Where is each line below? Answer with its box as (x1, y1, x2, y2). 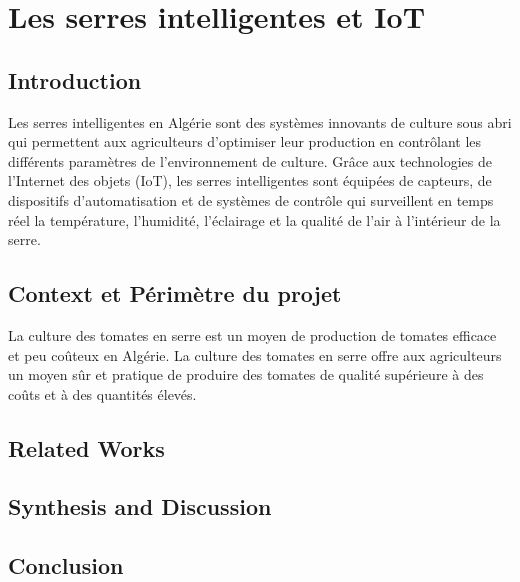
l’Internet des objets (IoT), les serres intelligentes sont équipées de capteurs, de (8, 170, 492, 191)
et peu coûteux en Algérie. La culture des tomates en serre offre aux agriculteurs (8, 344, 502, 365)
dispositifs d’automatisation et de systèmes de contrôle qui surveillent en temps (8, 189, 494, 210)
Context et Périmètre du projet (8, 278, 342, 309)
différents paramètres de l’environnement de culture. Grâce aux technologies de (8, 150, 492, 171)
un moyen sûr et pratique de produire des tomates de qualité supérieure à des (8, 364, 484, 385)
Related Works (8, 432, 165, 463)
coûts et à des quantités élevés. (8, 383, 197, 404)
